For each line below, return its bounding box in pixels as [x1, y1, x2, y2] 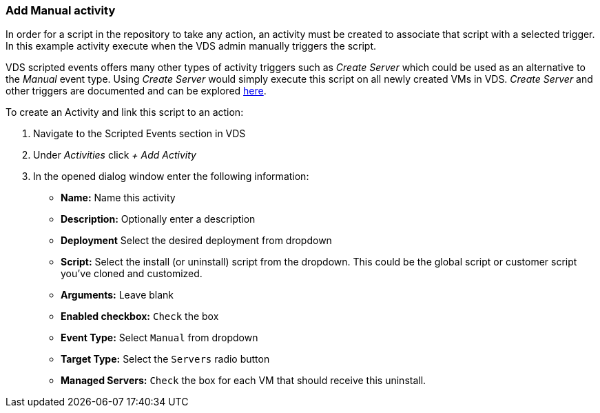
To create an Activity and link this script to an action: [6, 106, 244, 119]
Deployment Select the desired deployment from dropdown [61, 234, 332, 247]
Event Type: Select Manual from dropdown [61, 332, 258, 344]
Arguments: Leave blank [61, 289, 174, 301]
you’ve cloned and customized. [61, 268, 203, 280]
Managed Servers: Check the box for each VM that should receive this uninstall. [61, 374, 426, 387]
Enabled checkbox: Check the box [61, 310, 219, 323]
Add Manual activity [6, 3, 116, 17]
